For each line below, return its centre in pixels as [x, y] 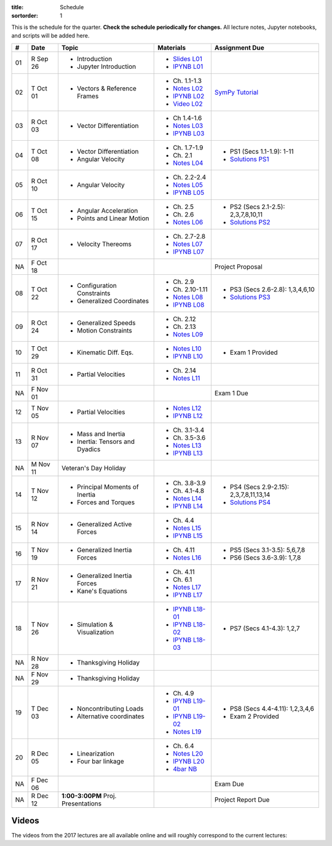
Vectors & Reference [107, 88]
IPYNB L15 [188, 536]
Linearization [96, 753]
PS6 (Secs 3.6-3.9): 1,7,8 [265, 558]
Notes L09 [188, 334]
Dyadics [89, 449]
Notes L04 [188, 163]
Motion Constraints [105, 330]
